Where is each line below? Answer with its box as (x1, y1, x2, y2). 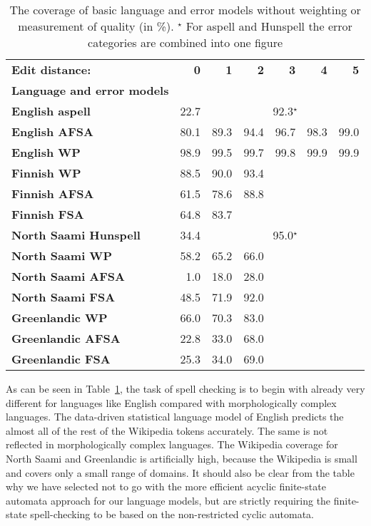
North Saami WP (11, 247, 112, 264)
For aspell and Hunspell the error (185, 18, 352, 34)
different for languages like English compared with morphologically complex (6, 395, 337, 410)
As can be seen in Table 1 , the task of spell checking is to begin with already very (6, 381, 365, 396)
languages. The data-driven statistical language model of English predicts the (6, 409, 344, 424)
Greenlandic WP (11, 309, 108, 326)
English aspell (11, 103, 91, 119)
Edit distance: (11, 61, 91, 78)
